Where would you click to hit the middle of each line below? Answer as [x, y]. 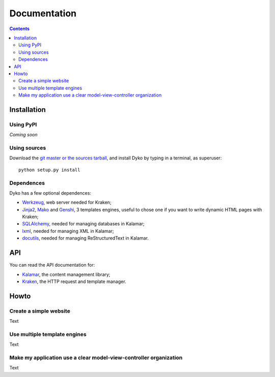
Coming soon [23, 135]
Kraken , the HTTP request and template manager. [74, 281]
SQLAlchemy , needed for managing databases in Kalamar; [83, 224]
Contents [20, 29]
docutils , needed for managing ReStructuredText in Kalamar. [85, 238]
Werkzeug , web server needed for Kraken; [67, 202]
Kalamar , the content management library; [66, 274]
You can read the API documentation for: [52, 265]
